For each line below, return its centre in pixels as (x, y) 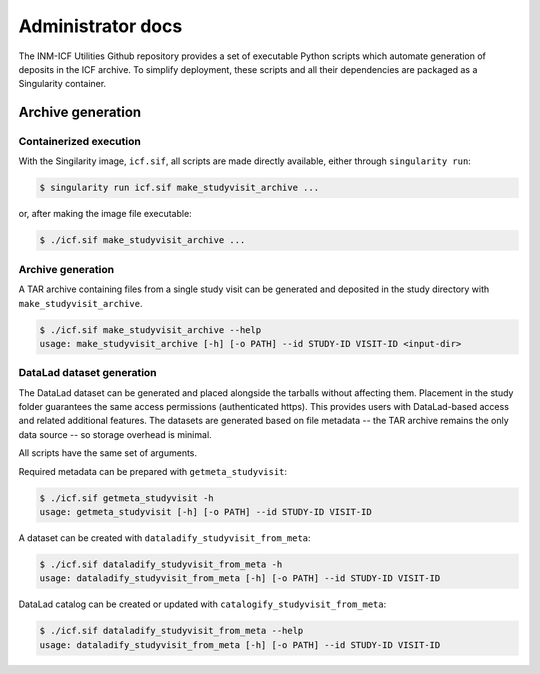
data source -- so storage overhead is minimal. (115, 434)
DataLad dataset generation (87, 373)
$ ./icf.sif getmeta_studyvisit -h (126, 498)
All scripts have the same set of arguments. (108, 453)
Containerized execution (80, 142)
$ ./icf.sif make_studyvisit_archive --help (150, 329)
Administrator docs (100, 26)
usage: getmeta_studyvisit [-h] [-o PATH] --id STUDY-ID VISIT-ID (205, 511)
